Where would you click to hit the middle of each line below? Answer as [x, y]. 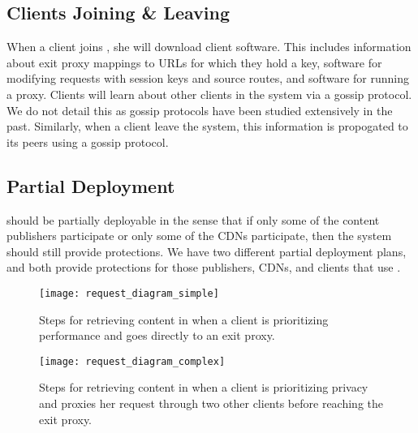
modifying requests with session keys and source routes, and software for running [208, 78]
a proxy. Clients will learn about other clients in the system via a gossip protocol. [209, 94]
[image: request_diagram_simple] [129, 293]
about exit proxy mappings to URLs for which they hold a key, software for [194, 62]
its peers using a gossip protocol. [88, 141]
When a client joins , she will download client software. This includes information [209, 47]
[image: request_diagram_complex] [132, 361]
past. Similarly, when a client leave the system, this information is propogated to [207, 126]
